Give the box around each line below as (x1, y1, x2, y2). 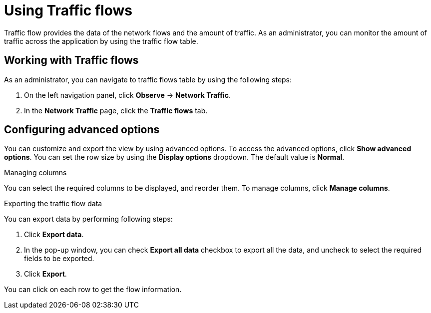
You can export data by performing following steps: (4, 215, 173, 224)
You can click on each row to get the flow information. (4, 285, 182, 294)
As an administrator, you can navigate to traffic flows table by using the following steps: (4, 75, 292, 84)
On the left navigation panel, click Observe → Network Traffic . (24, 90, 231, 99)
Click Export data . (24, 230, 84, 239)
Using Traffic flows (4, 2, 132, 19)
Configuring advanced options (4, 123, 160, 136)
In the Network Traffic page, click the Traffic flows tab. (24, 106, 208, 115)
